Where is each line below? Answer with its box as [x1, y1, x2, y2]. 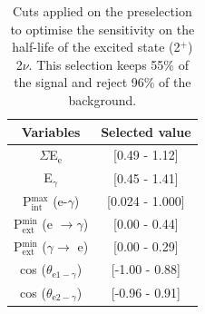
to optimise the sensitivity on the [10, 19, 195, 38]
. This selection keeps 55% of [28, 54, 189, 74]
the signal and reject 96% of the [14, 73, 191, 92]
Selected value [101, 122, 191, 141]
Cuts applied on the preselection [12, 2, 192, 20]
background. [68, 90, 137, 109]
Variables [21, 122, 81, 141]
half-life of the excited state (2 [12, 37, 181, 56]
